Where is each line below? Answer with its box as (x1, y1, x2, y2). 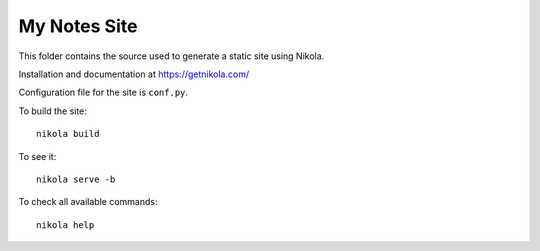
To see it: (18, 150, 57, 162)
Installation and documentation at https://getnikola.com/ (18, 68, 250, 80)
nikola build (36, 128, 100, 140)
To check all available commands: (18, 196, 158, 208)
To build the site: (18, 105, 87, 117)
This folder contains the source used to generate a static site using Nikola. (18, 50, 325, 62)
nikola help (36, 219, 95, 230)
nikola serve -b (36, 173, 116, 185)
